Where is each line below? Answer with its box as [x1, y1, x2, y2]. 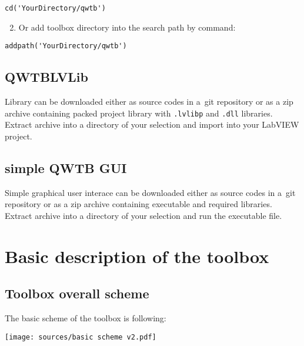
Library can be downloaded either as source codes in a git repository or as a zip [5, 95, 293, 108]
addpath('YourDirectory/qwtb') [5, 42, 127, 51]
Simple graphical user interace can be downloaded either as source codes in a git [5, 186, 296, 198]
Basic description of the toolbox [5, 244, 269, 268]
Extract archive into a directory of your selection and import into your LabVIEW [5, 118, 299, 131]
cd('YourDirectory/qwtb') [5, 4, 106, 12]
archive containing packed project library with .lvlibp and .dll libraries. [5, 107, 273, 119]
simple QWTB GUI [5, 158, 127, 177]
